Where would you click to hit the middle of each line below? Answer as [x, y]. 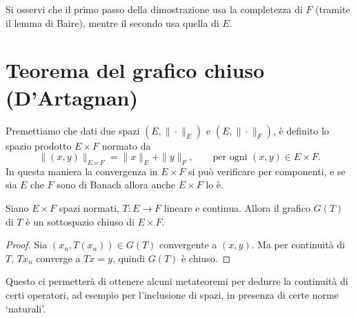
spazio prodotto [39, 145]
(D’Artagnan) [72, 97]
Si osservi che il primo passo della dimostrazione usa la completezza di [154, 9]
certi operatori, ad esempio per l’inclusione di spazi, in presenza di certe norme [172, 295]
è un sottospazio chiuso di [80, 221]
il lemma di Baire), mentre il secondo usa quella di [112, 22]
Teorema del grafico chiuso [135, 70]
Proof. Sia [27, 245]
